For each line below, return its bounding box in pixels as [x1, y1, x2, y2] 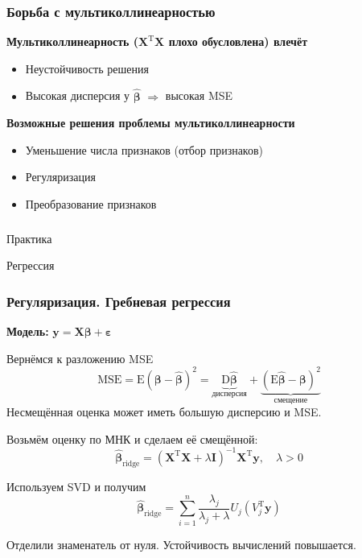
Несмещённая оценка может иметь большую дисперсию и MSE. [6, 403, 322, 420]
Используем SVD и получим [6, 477, 146, 494]
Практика [6, 229, 52, 246]
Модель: [6, 322, 49, 339]
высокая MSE [165, 87, 233, 104]
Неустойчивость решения [25, 60, 149, 76]
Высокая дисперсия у [25, 87, 130, 104]
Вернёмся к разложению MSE [6, 349, 154, 366]
